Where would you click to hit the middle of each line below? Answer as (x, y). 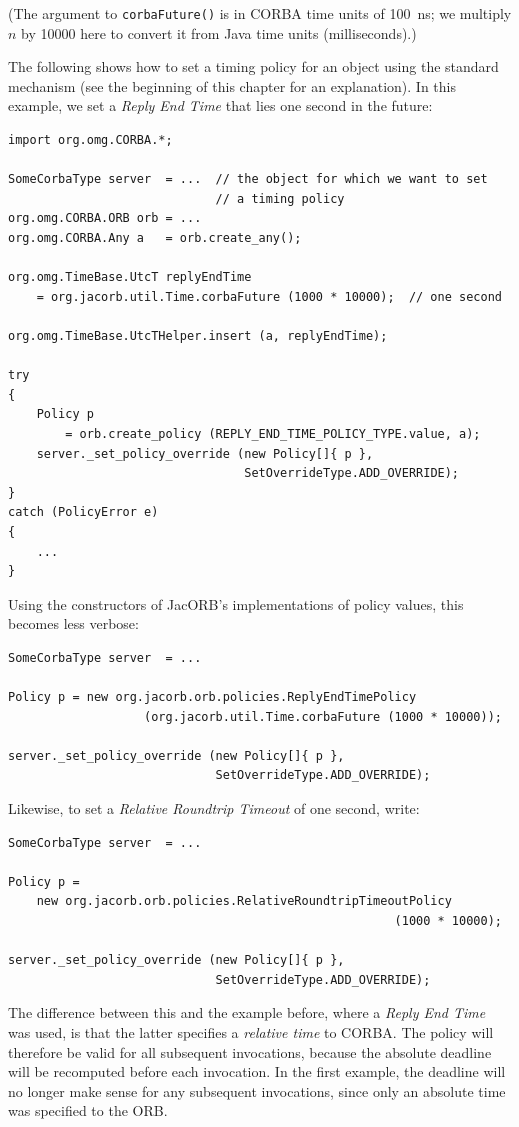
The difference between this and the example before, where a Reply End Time (247, 1012)
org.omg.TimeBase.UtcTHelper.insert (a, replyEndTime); (198, 335)
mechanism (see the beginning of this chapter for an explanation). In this (232, 85)
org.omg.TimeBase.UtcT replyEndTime (130, 277)
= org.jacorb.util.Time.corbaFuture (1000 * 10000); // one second (269, 296)
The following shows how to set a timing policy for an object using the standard (253, 66)
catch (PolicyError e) (83, 512)
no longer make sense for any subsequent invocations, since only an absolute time (257, 1090)
